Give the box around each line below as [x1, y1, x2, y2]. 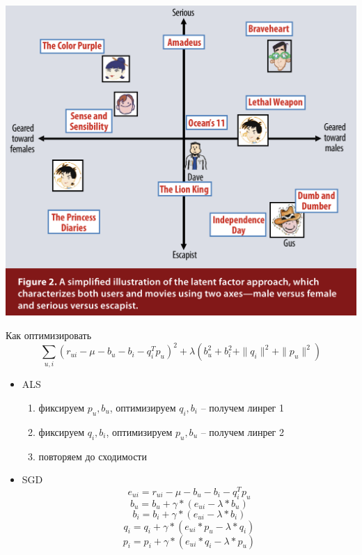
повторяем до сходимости [38, 448, 147, 463]
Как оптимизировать [6, 328, 92, 343]
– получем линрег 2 [200, 424, 284, 439]
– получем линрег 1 [200, 400, 284, 415]
